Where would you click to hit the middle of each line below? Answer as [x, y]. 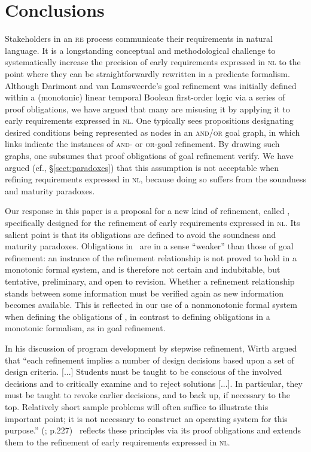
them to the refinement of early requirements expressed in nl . [118, 442]
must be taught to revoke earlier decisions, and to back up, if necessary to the [147, 395]
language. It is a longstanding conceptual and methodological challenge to [140, 50]
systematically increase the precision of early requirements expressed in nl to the [153, 62]
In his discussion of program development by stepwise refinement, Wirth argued [151, 348]
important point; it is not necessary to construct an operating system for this [146, 418]
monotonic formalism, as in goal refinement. [85, 328]
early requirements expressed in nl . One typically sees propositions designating [149, 120]
